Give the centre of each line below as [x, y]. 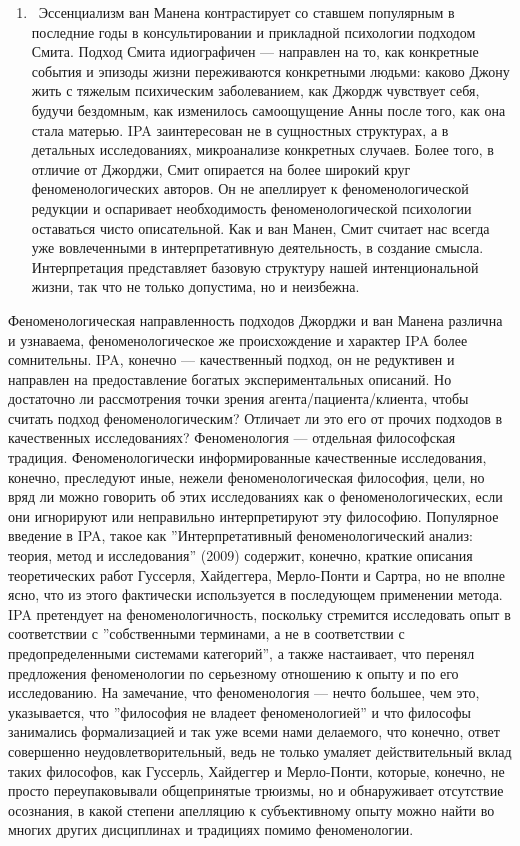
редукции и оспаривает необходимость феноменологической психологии [251, 207]
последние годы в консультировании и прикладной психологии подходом [253, 31]
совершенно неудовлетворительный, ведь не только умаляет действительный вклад [260, 750]
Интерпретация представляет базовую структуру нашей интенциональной [255, 266]
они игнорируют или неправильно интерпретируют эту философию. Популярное [253, 515]
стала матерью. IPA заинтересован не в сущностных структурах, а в [240, 129]
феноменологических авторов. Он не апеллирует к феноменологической [250, 188]
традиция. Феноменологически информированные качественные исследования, [247, 457]
